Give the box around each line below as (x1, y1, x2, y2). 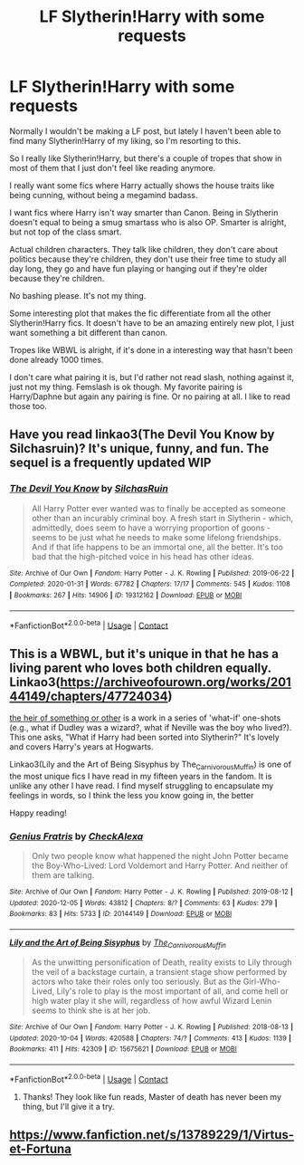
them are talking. (31, 870, 95, 881)
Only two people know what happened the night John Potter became (31, 851, 290, 862)
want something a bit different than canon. (9, 327, 168, 338)
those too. (9, 400, 48, 411)
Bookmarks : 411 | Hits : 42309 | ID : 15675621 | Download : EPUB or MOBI (9, 1045, 237, 1054)
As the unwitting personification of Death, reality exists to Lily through (31, 957, 292, 968)
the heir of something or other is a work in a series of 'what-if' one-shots (9, 712, 281, 723)
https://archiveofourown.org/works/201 (60, 674, 291, 690)
